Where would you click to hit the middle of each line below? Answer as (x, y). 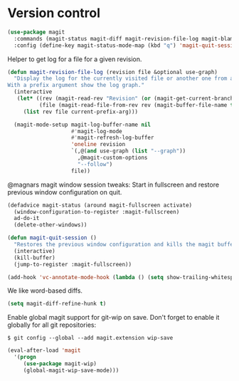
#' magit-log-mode (96, 131)
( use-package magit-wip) (60, 364)
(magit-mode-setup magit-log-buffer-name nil (83, 125)
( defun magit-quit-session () (52, 238)
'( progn (25, 357)
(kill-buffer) (34, 258)
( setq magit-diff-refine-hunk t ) (57, 304)
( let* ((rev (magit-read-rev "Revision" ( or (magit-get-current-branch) (127, 99)
